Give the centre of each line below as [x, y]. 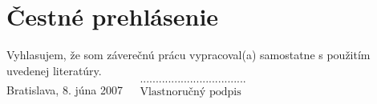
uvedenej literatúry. [54, 70]
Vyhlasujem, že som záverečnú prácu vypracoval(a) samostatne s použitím [188, 55]
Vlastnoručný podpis [191, 92]
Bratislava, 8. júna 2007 [65, 90]
